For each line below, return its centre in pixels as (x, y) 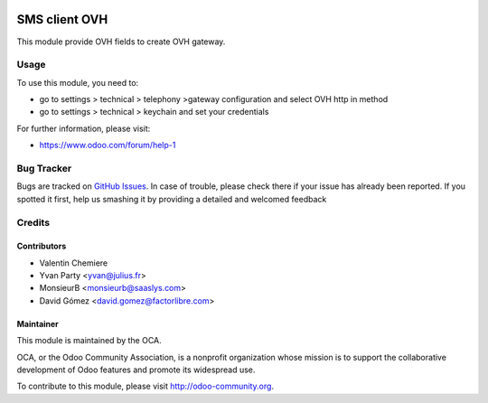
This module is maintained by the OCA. (89, 341)
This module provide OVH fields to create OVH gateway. (121, 42)
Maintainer (38, 323)
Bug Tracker (44, 168)
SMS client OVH (62, 19)
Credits (33, 222)
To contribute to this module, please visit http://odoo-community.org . (145, 386)
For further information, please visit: (84, 128)
